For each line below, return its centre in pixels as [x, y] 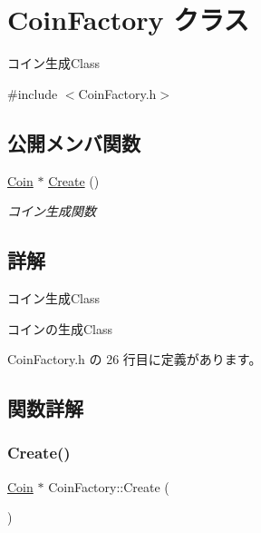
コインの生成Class [60, 328]
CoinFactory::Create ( [109, 486]
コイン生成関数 [52, 211]
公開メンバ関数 [74, 142]
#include [33, 93]
